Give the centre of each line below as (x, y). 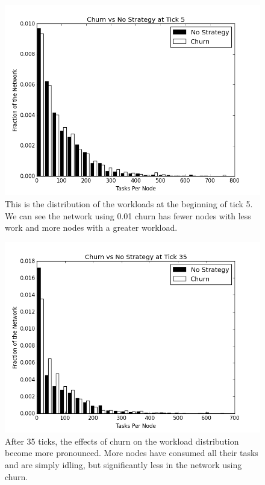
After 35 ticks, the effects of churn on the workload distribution (122, 441)
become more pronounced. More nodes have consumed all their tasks (132, 453)
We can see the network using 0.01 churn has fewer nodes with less (128, 215)
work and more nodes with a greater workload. (91, 227)
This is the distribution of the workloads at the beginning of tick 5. (129, 204)
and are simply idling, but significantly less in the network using (123, 464)
